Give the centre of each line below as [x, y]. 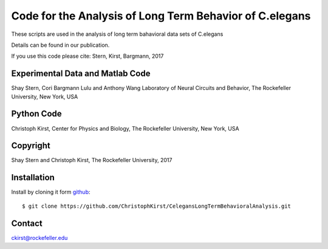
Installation [33, 178]
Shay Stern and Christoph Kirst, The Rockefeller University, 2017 [92, 160]
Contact [27, 223]
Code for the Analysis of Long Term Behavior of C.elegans [161, 16]
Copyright [31, 146]
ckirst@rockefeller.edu [39, 237]
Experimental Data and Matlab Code [81, 74]
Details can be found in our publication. [60, 45]
